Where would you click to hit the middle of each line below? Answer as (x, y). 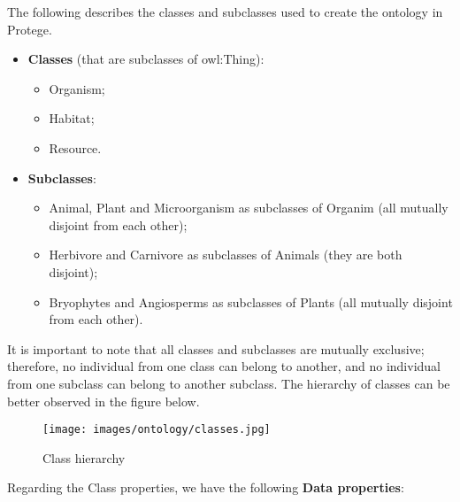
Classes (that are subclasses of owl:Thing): (146, 59)
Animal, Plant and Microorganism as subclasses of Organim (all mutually (249, 208)
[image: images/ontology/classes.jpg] (157, 430)
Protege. (30, 29)
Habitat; (72, 118)
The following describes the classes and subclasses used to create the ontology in (225, 12)
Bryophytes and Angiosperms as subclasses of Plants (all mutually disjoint (251, 301)
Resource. (75, 147)
